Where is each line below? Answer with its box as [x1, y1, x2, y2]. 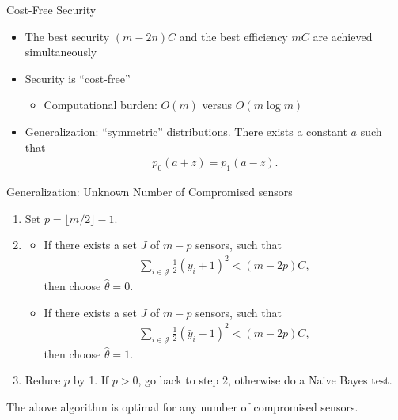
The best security [25, 28, 110, 44]
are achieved [313, 28, 373, 44]
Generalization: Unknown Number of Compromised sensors [6, 183, 293, 199]
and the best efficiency [179, 28, 288, 44]
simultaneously [25, 44, 97, 60]
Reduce [25, 372, 61, 388]
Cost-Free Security [6, 2, 97, 17]
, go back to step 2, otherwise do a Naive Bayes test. [138, 372, 392, 388]
